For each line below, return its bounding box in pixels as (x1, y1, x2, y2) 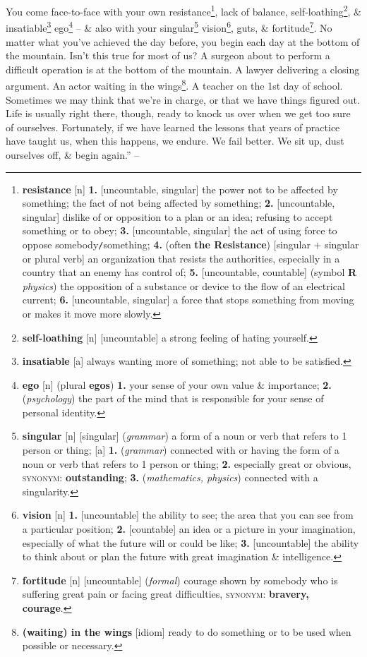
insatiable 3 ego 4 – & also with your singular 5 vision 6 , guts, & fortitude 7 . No (6, 18, 332, 35)
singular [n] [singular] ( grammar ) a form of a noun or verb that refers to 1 (22, 428, 347, 443)
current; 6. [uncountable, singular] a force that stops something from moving (22, 292, 354, 307)
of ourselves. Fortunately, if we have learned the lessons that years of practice (6, 119, 340, 134)
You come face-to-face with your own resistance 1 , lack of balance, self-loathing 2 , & (6, 2, 361, 18)
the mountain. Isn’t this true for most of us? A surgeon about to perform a (6, 48, 330, 63)
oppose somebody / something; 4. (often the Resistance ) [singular (22, 236, 311, 251)
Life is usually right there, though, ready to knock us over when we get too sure (6, 106, 351, 121)
